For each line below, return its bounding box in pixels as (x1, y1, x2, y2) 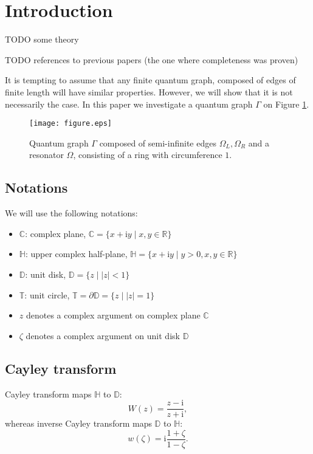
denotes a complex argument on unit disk (26, 329, 180, 342)
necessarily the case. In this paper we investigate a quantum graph (5, 97, 253, 110)
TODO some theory (5, 33, 79, 46)
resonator (29, 148, 64, 161)
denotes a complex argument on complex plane (26, 309, 201, 322)
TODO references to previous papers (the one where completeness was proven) (5, 53, 298, 66)
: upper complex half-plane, (25, 247, 128, 260)
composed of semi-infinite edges (99, 136, 216, 149)
